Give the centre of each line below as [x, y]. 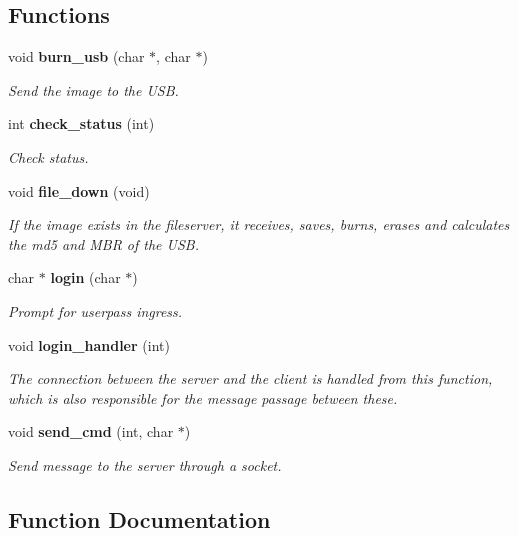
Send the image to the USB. [93, 89]
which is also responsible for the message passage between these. [203, 397]
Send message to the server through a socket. [145, 464]
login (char [85, 277]
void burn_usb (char [76, 56]
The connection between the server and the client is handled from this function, [250, 378]
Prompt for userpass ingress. [95, 310]
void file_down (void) [79, 190]
